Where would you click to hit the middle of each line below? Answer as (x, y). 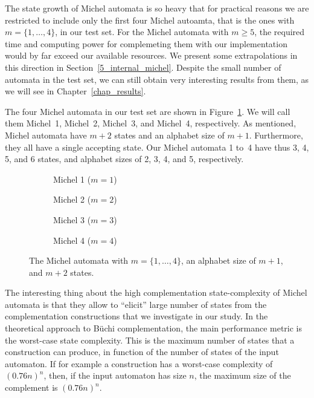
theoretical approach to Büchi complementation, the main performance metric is (153, 328)
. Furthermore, (276, 135)
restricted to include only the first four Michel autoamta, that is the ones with (150, 20)
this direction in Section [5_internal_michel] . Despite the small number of (143, 67)
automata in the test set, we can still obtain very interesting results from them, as (157, 79)
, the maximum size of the (242, 375)
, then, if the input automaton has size (115, 375)
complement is (31, 387)
